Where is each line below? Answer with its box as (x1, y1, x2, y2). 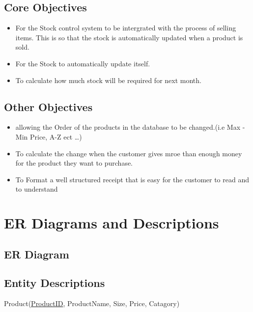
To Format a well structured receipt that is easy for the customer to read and (15, 174, 249, 184)
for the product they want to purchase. (15, 158, 133, 168)
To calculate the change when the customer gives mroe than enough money (15, 148, 242, 158)
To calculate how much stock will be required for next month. (15, 75, 201, 85)
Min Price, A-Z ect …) (15, 131, 82, 142)
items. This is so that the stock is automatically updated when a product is (15, 32, 243, 42)
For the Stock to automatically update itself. (15, 58, 150, 68)
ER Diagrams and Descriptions (4, 213, 219, 233)
